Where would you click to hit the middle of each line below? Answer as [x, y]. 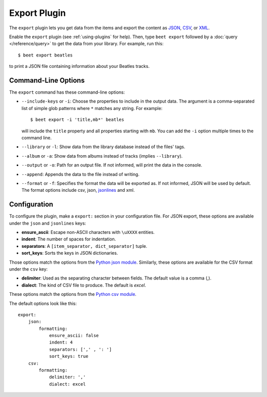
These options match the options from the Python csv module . [73, 294]
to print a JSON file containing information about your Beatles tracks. [79, 66]
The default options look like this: [43, 303]
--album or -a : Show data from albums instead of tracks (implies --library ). [102, 156]
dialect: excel [67, 384]
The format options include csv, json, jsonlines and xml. [78, 190]
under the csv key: [28, 269]
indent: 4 [61, 342]
